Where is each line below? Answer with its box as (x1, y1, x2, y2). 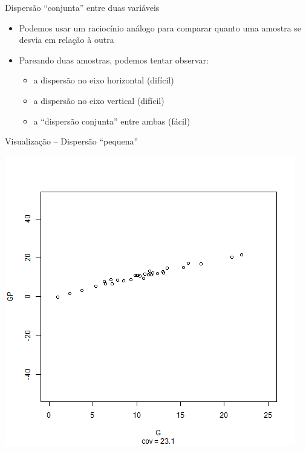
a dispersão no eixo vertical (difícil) (33, 94, 164, 106)
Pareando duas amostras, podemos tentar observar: (19, 53, 209, 66)
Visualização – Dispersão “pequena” (5, 135, 138, 148)
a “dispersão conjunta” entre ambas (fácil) (33, 114, 190, 127)
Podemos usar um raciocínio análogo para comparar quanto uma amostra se (19, 21, 302, 34)
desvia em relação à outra (19, 33, 114, 46)
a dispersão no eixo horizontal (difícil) (33, 74, 174, 86)
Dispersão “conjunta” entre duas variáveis (5, 1, 160, 13)
